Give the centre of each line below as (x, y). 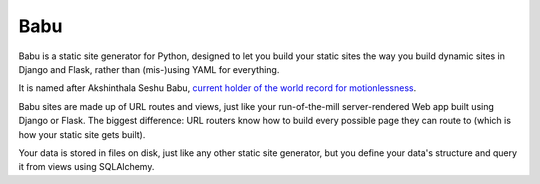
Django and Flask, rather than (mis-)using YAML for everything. (149, 69)
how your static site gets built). (82, 134)
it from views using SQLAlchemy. (86, 167)
